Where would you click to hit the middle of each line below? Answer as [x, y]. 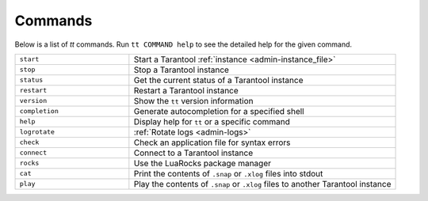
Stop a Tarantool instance [182, 70]
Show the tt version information [193, 100]
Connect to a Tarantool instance [193, 153]
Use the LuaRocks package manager [203, 163]
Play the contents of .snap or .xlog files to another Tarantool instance [262, 184]
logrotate [37, 132]
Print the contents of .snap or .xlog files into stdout [228, 173]
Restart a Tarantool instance [186, 90]
